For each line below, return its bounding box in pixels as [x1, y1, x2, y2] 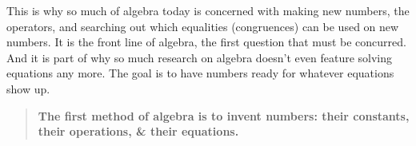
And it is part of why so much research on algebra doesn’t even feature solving [6, 49, 393, 65]
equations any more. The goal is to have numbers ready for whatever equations [6, 65, 394, 81]
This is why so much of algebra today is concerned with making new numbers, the [6, 2, 410, 18]
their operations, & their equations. [38, 123, 239, 140]
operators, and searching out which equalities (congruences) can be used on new [6, 18, 399, 34]
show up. [6, 80, 50, 97]
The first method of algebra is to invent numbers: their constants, [38, 107, 410, 124]
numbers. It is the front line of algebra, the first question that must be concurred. [6, 34, 406, 50]
